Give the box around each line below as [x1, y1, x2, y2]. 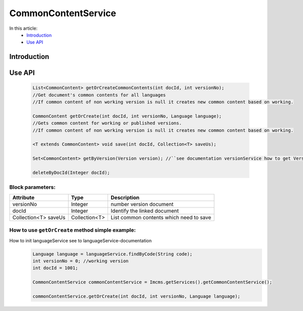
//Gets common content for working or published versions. [32, 120, 182, 126]
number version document [111, 200, 174, 208]
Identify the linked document [111, 207, 179, 214]
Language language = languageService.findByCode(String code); [32, 251, 193, 257]
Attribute [12, 194, 35, 201]
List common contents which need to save [111, 214, 212, 221]
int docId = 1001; [32, 265, 78, 271]
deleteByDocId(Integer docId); [32, 170, 111, 176]
